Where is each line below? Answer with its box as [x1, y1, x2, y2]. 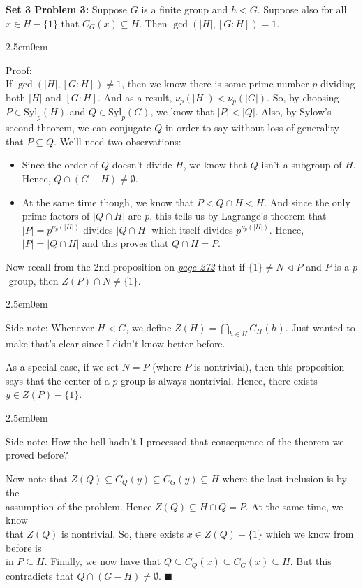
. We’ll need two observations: [54, 134, 181, 148]
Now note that [6, 471, 68, 485]
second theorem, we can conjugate [6, 120, 151, 135]
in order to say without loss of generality [165, 120, 339, 135]
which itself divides [151, 222, 233, 236]
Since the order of [22, 157, 98, 172]
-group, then [6, 273, 59, 287]
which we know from [265, 526, 354, 540]
